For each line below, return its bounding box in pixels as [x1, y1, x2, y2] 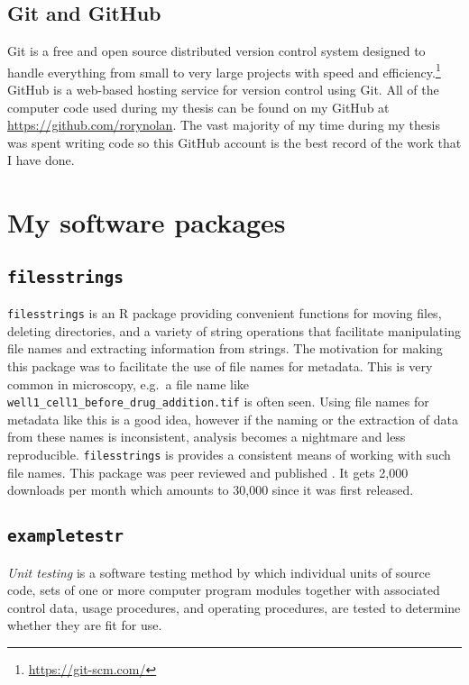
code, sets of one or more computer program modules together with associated [7, 580, 440, 599]
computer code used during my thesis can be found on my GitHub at [7, 97, 390, 116]
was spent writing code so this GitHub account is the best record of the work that [7, 132, 462, 151]
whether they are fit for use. [7, 616, 162, 635]
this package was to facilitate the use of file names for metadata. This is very [7, 357, 433, 376]
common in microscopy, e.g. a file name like [7, 374, 250, 393]
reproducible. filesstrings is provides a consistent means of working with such [7, 445, 451, 464]
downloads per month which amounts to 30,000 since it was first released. [7, 480, 414, 499]
